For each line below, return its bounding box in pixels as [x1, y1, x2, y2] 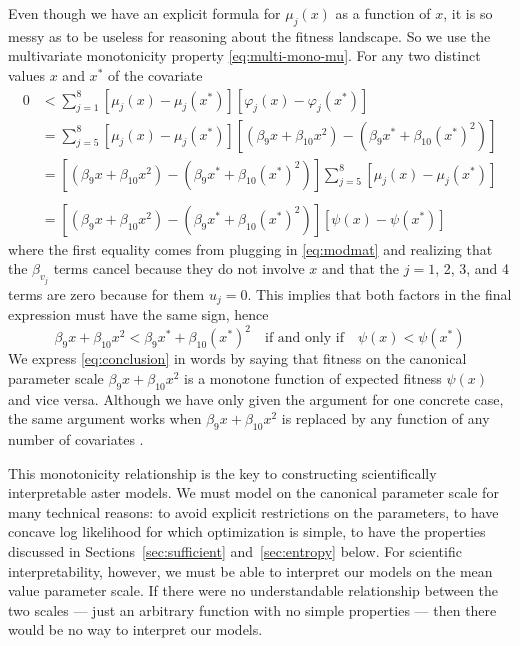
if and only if [264, 331, 344, 346]
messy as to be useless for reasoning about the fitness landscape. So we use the [8, 25, 491, 46]
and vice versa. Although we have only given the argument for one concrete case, [8, 388, 504, 409]
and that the [322, 258, 400, 279]
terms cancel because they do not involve [53, 258, 305, 279]
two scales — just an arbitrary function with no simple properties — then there [8, 599, 497, 620]
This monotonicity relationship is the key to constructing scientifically [8, 462, 437, 483]
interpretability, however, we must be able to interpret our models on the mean [8, 560, 493, 581]
